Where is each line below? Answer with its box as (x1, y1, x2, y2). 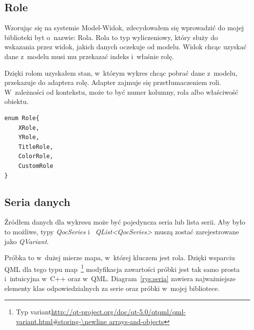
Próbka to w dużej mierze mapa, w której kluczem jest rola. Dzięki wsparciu (4, 252, 235, 263)
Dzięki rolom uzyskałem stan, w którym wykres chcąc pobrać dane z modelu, (4, 67, 237, 78)
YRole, (18, 134, 39, 141)
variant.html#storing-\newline (16, 316, 107, 326)
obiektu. (4, 96, 29, 106)
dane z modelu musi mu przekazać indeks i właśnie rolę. (4, 51, 174, 61)
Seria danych (4, 194, 71, 209)
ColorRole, (18, 153, 54, 160)
